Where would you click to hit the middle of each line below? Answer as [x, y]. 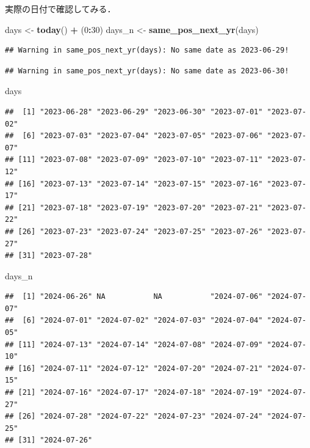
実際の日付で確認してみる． [60, 9]
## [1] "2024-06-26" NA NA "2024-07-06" [134, 297]
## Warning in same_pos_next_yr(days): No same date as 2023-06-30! [147, 71]
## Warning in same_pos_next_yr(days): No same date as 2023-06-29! [147, 50]
